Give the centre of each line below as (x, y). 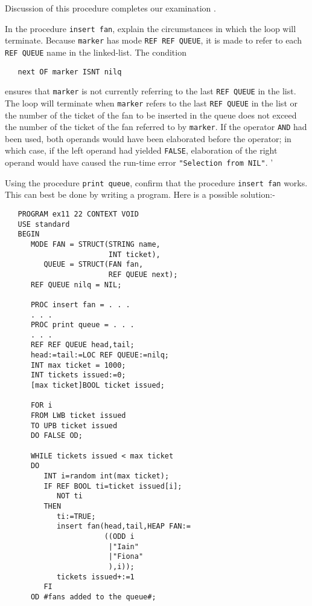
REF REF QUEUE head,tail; (82, 345)
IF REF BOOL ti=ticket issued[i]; (113, 486)
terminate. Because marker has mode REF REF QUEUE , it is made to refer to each (153, 40)
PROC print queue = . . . (82, 325)
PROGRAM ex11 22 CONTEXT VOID (78, 214)
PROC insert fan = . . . (80, 305)
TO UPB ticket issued (74, 425)
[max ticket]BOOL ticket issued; (97, 386)
